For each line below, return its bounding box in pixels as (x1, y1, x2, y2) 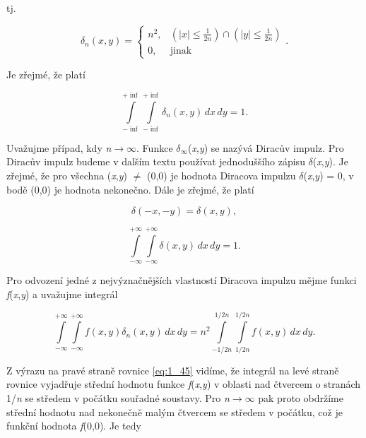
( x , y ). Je (312, 154, 348, 169)
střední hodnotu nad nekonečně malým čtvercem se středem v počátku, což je (6, 404, 343, 419)
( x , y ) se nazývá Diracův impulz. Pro (188, 140, 344, 155)
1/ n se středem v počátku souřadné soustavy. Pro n (6, 390, 230, 405)
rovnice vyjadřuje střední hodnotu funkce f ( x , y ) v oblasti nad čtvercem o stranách (6, 377, 361, 391)
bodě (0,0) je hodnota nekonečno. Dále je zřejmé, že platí (6, 182, 254, 196)
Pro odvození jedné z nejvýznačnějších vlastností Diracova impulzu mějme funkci (6, 273, 357, 288)
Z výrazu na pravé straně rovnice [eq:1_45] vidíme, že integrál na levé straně (6, 362, 339, 377)
